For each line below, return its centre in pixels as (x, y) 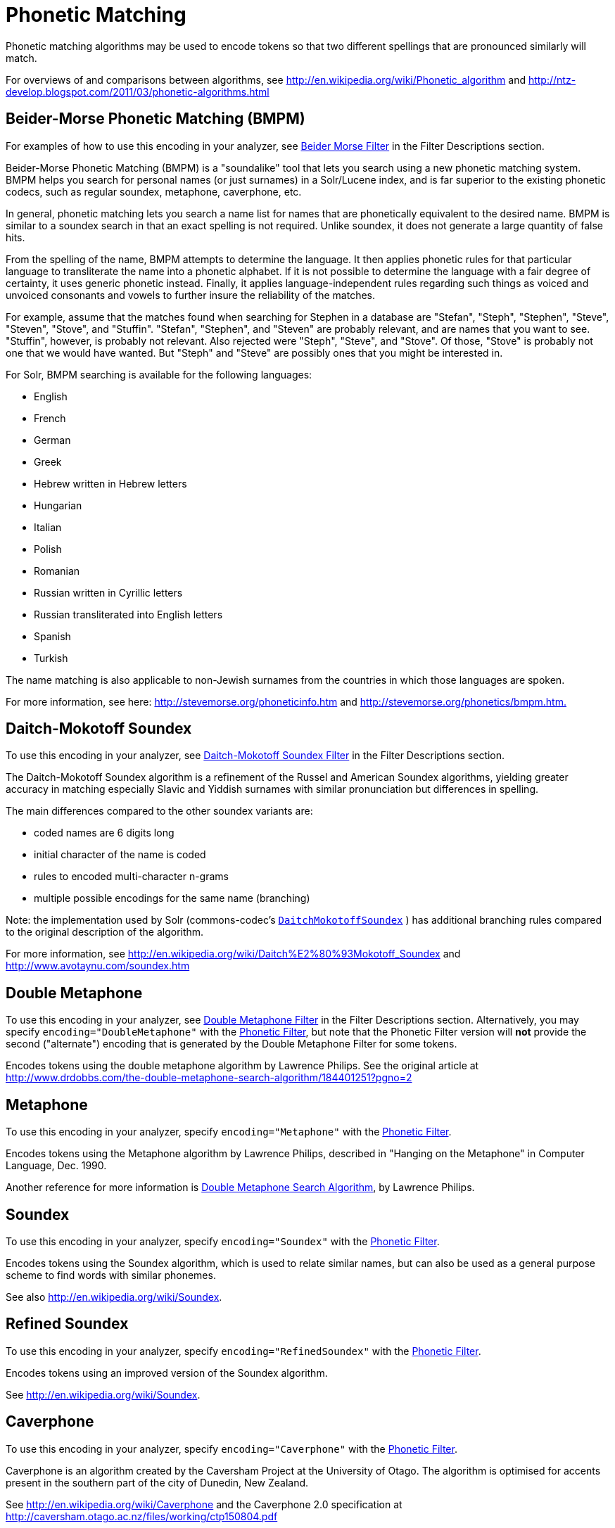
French (50, 418)
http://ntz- (552, 79)
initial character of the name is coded (120, 855)
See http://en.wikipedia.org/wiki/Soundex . (103, 1394)
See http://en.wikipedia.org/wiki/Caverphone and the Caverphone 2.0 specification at (204, 1504)
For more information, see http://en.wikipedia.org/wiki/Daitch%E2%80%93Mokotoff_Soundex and (233, 954)
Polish (48, 549)
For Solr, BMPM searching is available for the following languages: (159, 374)
